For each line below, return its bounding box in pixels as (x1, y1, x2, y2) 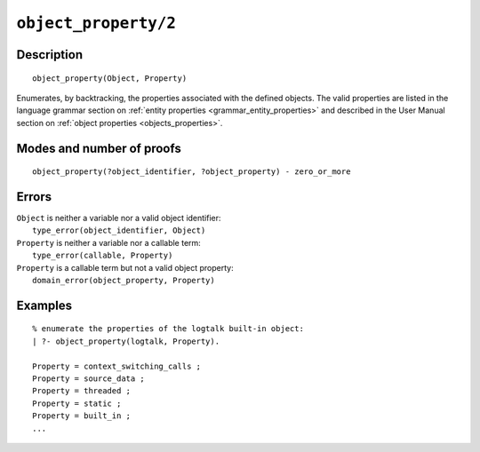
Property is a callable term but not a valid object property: (16, 262, 235, 273)
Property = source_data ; (32, 373, 146, 384)
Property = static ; (32, 398, 122, 408)
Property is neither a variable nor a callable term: (16, 237, 202, 248)
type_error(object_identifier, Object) (32, 226, 206, 235)
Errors (16, 189, 52, 204)
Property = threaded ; (32, 386, 132, 396)
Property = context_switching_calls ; (32, 361, 202, 371)
